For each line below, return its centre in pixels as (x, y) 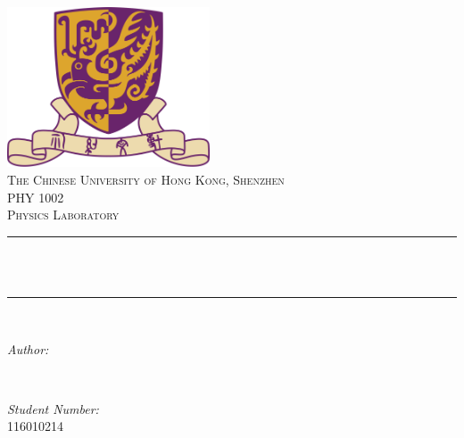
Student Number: (53, 408)
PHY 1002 (36, 197)
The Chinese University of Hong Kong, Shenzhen (146, 179)
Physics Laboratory (63, 215)
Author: (28, 348)
